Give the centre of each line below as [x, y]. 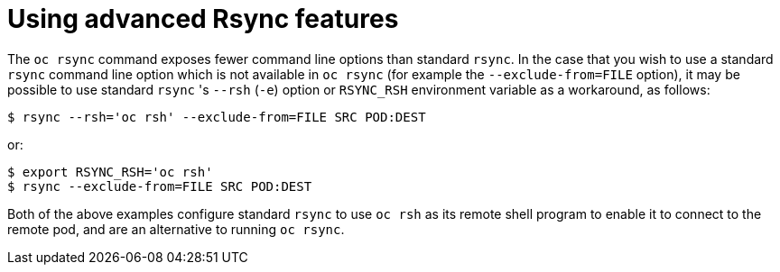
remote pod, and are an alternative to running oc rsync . [176, 229]
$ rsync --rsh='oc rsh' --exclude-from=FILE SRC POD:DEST [217, 117]
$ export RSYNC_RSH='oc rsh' [110, 172]
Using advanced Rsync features [203, 19]
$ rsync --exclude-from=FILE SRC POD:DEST [160, 186]
